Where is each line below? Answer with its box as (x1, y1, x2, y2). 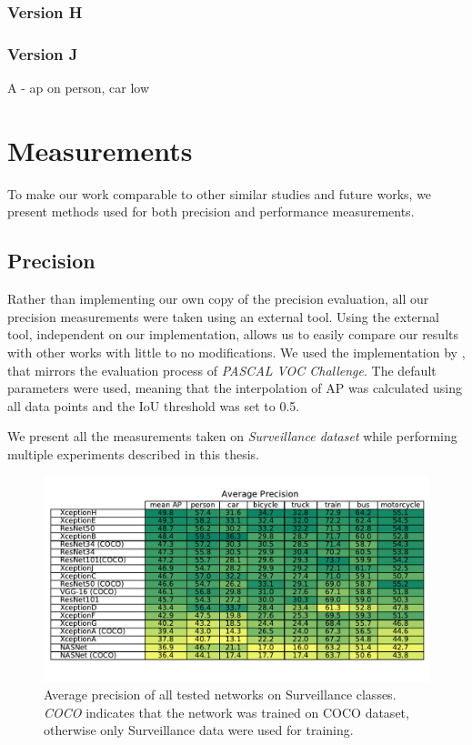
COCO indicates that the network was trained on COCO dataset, (44, 702, 409, 721)
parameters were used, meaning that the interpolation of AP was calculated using (7, 378, 462, 398)
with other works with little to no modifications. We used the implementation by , (7, 342, 466, 361)
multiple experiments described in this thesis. (7, 444, 259, 463)
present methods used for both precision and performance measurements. (7, 202, 415, 221)
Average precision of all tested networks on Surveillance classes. (44, 685, 397, 704)
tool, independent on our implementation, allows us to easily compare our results (7, 325, 458, 344)
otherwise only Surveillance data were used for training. (44, 720, 354, 740)
